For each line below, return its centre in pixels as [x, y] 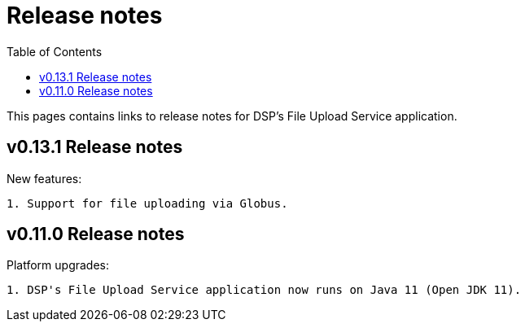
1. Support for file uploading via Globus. [147, 203]
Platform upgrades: [58, 265]
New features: [44, 178]
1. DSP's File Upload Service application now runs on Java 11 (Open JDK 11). [264, 290]
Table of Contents [55, 51]
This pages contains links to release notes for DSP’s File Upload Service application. [232, 116]
